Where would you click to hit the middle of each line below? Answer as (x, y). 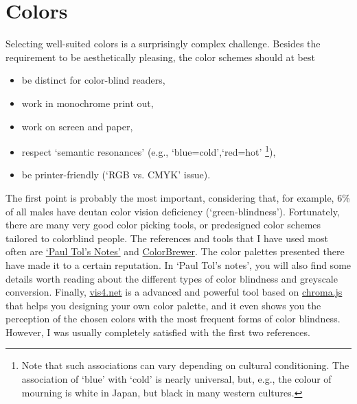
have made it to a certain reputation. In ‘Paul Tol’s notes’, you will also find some (178, 264)
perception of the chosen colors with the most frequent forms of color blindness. (173, 319)
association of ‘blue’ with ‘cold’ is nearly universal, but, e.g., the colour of (176, 379)
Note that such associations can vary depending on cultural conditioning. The (185, 365)
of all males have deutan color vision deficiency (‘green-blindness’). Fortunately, (173, 211)
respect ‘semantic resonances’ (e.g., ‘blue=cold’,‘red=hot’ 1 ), (149, 151)
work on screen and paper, (77, 126)
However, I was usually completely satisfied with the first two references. (158, 332)
